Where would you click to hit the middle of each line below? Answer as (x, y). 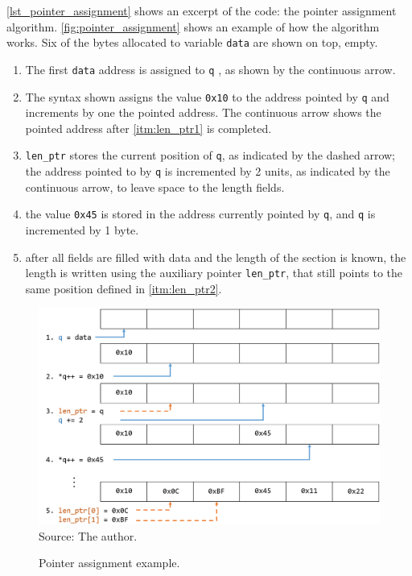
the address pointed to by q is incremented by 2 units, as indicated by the (208, 171)
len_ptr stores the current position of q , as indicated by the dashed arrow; (210, 155)
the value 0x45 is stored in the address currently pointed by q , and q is (200, 214)
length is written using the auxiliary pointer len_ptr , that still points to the (214, 273)
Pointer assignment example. (109, 563)
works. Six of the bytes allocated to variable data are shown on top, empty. (192, 42)
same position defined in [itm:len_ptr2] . (124, 288)
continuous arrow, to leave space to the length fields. (155, 186)
